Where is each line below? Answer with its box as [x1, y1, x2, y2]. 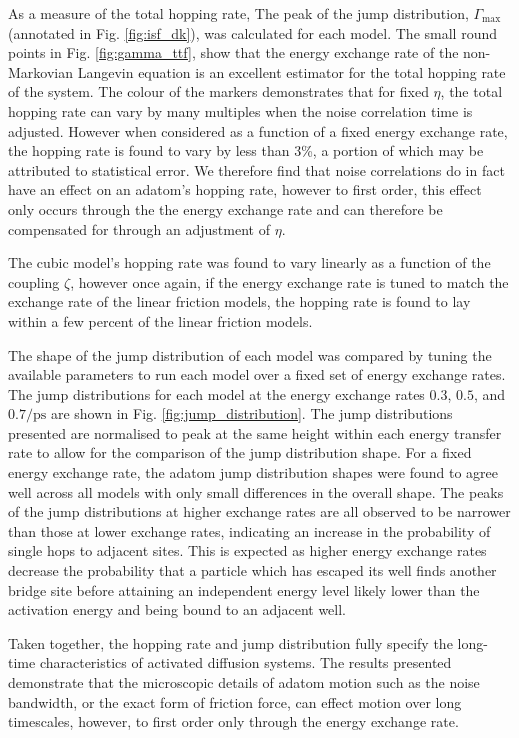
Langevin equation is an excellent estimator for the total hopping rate [77, 61, 506, 82]
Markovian [8, 61, 74, 82]
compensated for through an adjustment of [8, 218, 270, 239]
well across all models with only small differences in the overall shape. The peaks [8, 481, 504, 502]
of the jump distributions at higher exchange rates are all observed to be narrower [8, 501, 511, 522]
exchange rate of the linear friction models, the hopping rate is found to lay [8, 291, 471, 312]
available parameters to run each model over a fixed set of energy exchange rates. [8, 364, 506, 385]
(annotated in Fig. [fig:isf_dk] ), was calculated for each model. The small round [8, 22, 497, 43]
